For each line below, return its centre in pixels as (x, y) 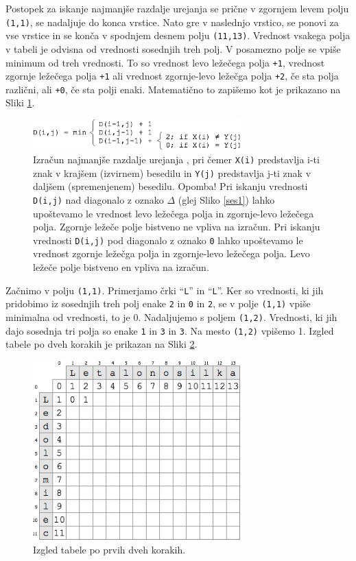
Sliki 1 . (20, 103)
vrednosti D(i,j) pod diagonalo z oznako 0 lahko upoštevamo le (168, 240)
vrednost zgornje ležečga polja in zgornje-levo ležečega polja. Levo (171, 253)
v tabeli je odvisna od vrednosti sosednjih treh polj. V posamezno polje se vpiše (173, 48)
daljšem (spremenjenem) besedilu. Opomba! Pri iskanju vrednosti (170, 186)
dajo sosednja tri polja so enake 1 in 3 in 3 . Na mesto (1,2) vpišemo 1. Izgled (170, 330)
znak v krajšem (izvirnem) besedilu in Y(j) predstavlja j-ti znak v (172, 172)
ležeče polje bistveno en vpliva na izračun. (121, 266)
